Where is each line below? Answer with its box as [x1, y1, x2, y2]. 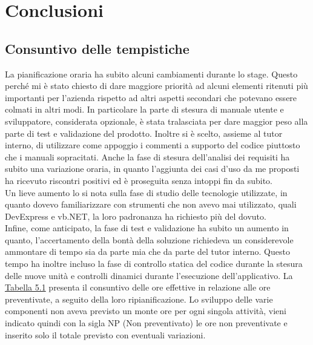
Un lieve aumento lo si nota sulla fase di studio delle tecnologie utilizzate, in [5, 186, 288, 199]
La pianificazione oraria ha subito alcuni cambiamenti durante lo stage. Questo [5, 67, 298, 80]
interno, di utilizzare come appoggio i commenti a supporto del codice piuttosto [5, 139, 300, 151]
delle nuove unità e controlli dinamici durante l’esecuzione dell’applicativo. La [5, 269, 293, 281]
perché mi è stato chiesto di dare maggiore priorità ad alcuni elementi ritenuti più [5, 79, 308, 92]
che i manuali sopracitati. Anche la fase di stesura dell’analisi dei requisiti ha [5, 150, 290, 163]
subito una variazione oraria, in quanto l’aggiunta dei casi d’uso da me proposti [5, 162, 300, 175]
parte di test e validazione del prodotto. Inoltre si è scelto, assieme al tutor [5, 126, 283, 139]
